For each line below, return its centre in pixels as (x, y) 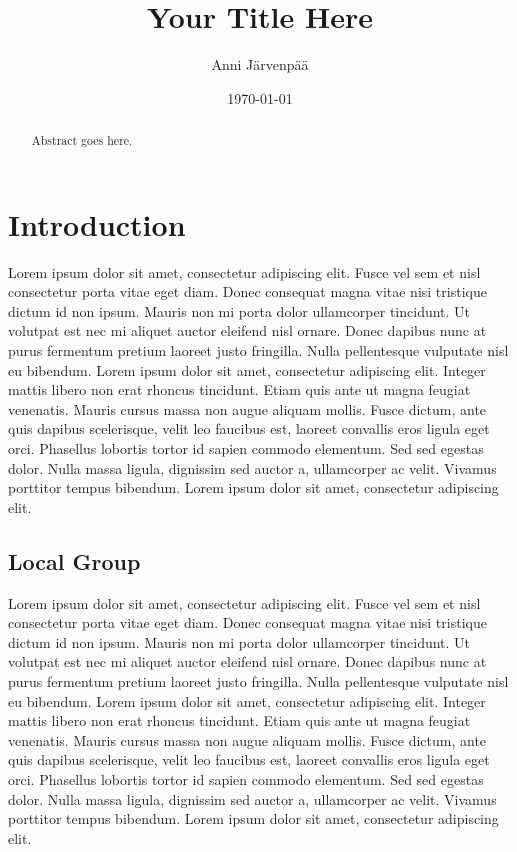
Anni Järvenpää (260, 64)
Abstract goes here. (82, 140)
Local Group (74, 560)
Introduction (97, 223)
